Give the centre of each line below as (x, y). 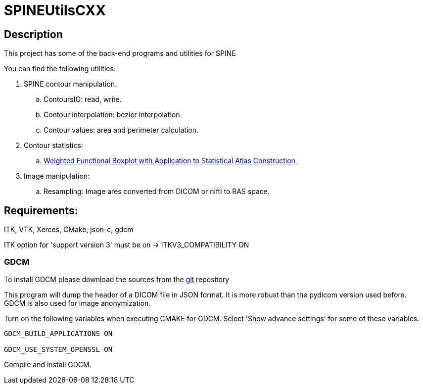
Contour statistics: (53, 145)
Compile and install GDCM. (48, 364)
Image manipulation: (57, 176)
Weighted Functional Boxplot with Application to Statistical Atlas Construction (169, 161)
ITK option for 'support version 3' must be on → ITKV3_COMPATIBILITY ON (127, 245)
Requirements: (41, 210)
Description (33, 34)
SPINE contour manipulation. (70, 84)
